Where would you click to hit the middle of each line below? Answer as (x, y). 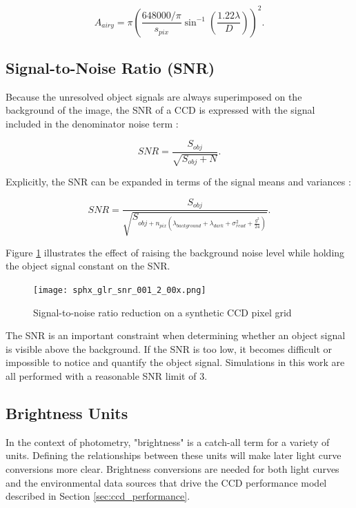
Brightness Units (67, 413)
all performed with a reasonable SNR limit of (101, 376)
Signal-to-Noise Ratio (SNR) (110, 67)
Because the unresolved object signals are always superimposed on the (154, 96)
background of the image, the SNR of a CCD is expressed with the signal (160, 110)
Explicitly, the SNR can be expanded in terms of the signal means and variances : (178, 182)
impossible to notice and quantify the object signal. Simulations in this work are (175, 362)
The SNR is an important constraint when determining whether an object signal (176, 335)
